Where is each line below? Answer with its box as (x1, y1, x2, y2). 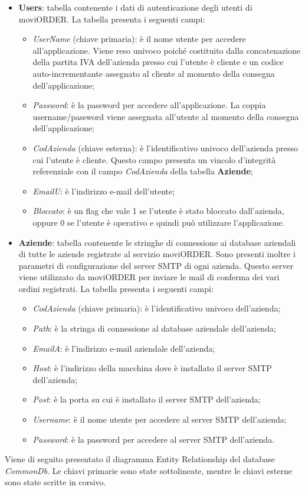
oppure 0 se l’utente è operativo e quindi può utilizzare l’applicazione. (32, 216, 285, 228)
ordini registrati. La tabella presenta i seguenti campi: (18, 282, 214, 294)
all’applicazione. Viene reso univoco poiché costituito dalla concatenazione (32, 44, 301, 56)
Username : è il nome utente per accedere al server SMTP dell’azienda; (32, 413, 287, 426)
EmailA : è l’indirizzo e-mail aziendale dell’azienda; (32, 342, 215, 354)
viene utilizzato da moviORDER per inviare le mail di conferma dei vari (18, 271, 280, 283)
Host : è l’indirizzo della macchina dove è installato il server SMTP (32, 362, 272, 374)
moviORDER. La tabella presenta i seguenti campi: (18, 12, 205, 25)
